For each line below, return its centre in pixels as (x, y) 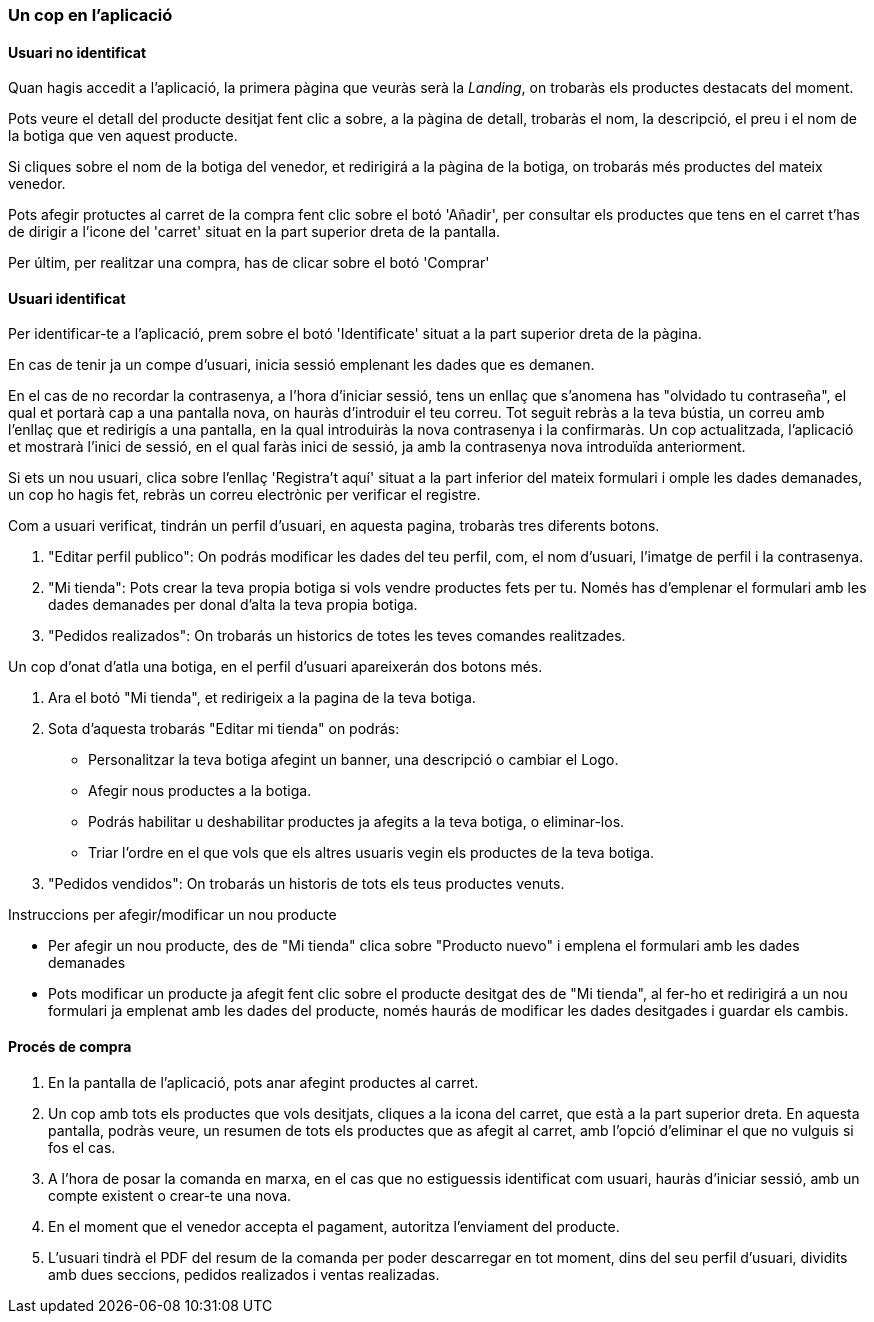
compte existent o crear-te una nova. (170, 1195)
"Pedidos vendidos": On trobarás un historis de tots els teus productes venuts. (306, 884)
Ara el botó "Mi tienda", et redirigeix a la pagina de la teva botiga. (262, 698)
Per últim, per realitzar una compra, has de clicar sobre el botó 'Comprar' (249, 263)
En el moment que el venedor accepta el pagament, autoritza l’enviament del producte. (334, 1226)
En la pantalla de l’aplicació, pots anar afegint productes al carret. (263, 1082)
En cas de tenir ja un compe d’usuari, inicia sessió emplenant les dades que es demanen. (301, 365)
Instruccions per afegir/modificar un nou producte (172, 915)
